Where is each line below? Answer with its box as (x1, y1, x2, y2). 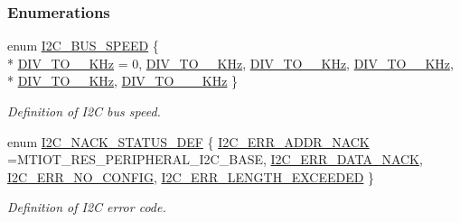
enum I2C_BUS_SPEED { (7, 36, 159, 55)
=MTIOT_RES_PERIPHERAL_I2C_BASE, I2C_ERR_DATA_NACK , (7, 150, 423, 169)
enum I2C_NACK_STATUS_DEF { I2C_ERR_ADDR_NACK (7, 132, 370, 151)
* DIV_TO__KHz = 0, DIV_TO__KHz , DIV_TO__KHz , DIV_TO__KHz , (7, 53, 454, 72)
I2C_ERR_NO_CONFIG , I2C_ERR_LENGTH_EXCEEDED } (7, 167, 375, 186)
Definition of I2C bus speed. (7, 102, 161, 120)
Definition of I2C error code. (7, 198, 166, 217)
